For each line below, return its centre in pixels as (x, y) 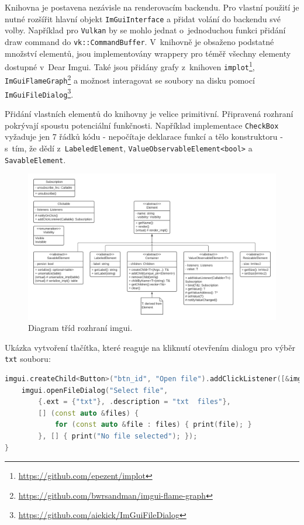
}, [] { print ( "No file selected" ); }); (118, 436)
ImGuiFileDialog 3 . (39, 93)
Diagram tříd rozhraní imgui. (80, 328)
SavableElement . (35, 159)
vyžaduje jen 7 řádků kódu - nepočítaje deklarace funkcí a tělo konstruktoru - (144, 137)
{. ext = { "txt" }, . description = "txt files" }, (134, 402)
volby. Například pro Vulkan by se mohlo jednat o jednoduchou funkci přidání (145, 30)
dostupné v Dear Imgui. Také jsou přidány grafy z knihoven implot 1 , (130, 66)
